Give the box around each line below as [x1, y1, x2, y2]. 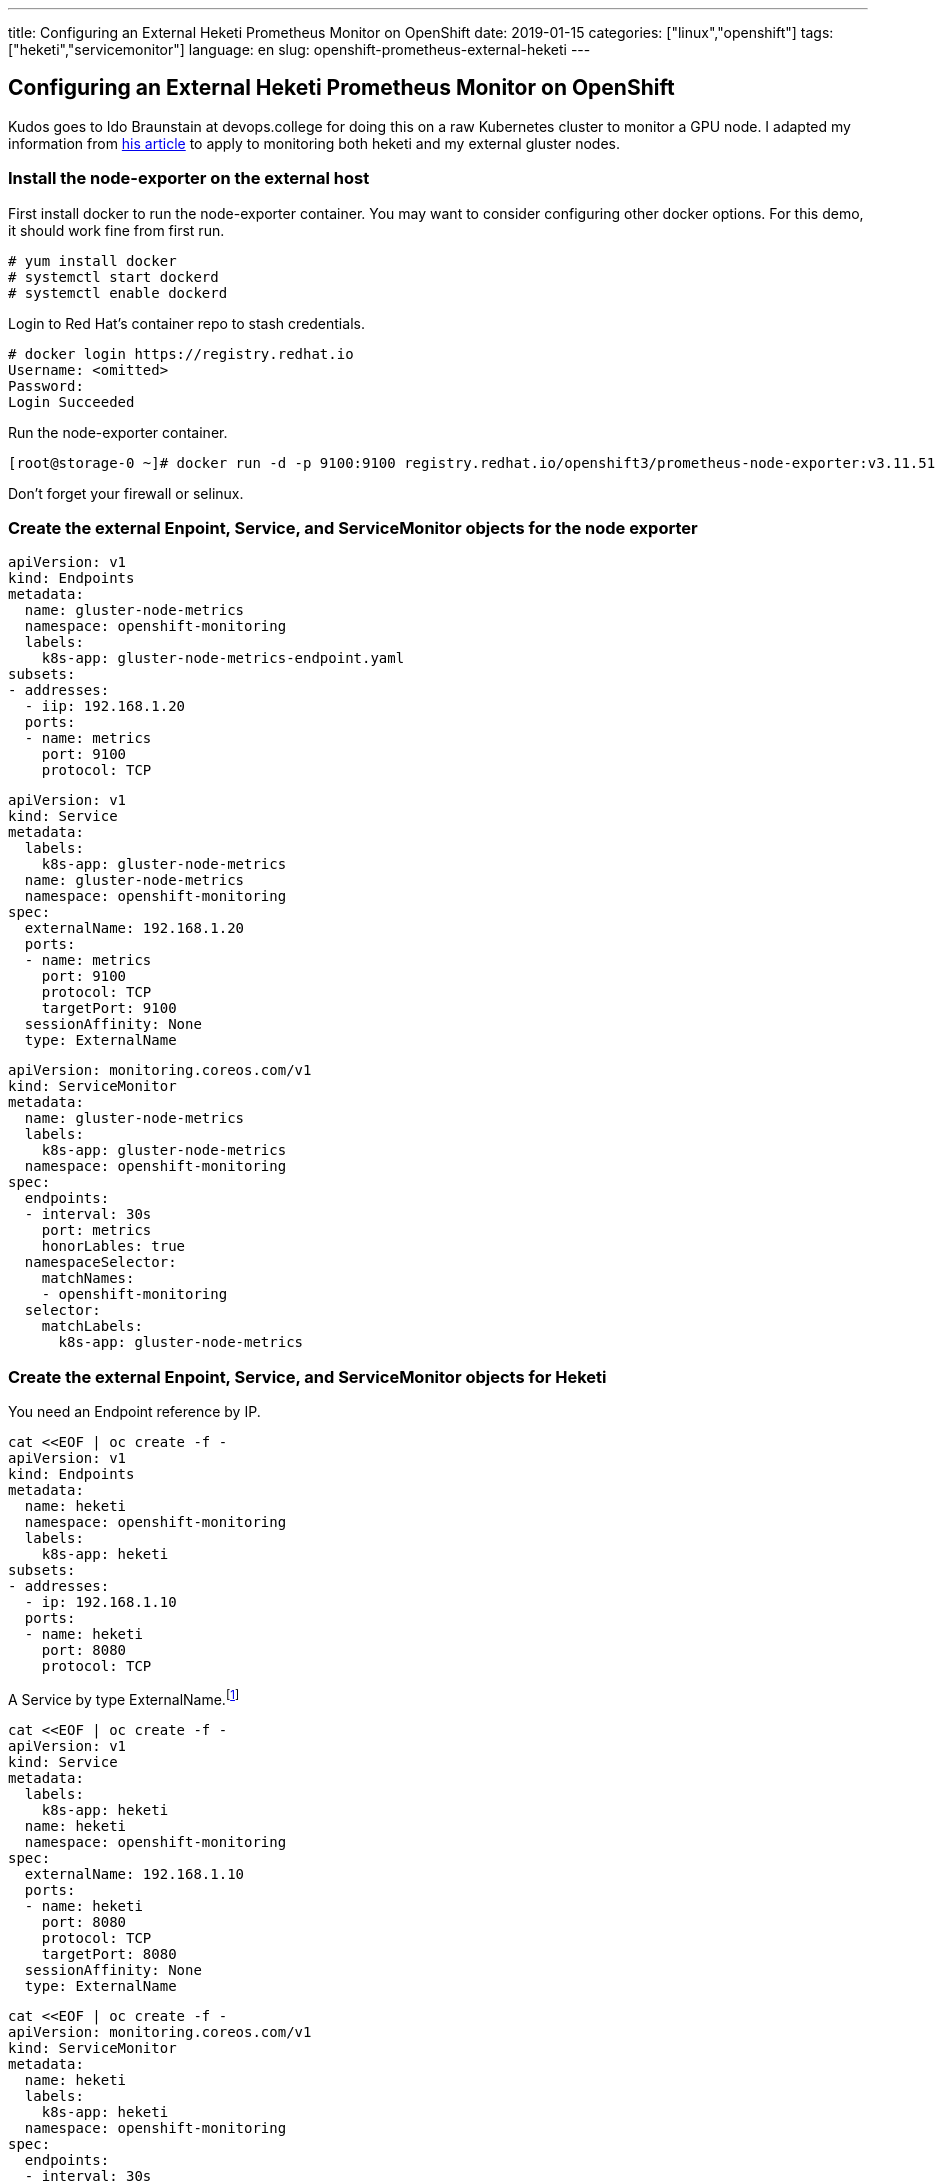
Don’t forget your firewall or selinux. [8, 484, 244, 502]
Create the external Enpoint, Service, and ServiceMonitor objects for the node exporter [8, 517, 698, 538]
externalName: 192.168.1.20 [24, 920, 245, 937]
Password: [8, 377, 84, 394]
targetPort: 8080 [41, 1945, 177, 1962]
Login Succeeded [8, 393, 135, 410]
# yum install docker [8, 252, 177, 269]
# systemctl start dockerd [8, 268, 219, 285]
